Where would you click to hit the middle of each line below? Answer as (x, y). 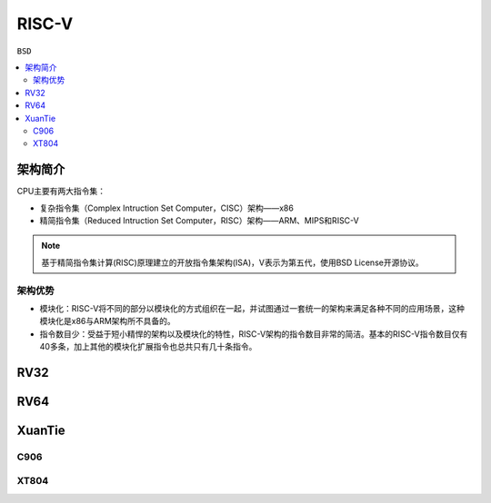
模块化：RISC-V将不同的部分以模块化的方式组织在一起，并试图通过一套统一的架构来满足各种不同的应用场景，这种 (252, 308)
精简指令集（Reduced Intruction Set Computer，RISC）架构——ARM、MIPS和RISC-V (199, 220)
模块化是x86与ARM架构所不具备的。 (108, 321)
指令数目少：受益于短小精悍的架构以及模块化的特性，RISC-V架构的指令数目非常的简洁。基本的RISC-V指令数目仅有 (254, 334)
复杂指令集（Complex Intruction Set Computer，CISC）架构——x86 (167, 208)
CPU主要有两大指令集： (61, 192)
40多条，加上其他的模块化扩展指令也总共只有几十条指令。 (148, 347)
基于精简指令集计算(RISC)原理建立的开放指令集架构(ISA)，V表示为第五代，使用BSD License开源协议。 (232, 262)
